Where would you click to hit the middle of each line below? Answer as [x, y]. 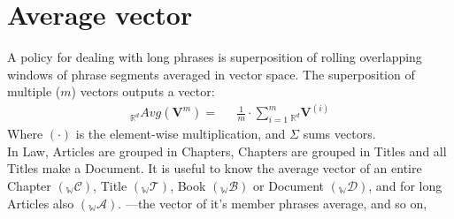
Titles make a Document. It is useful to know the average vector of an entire [215, 168]
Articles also [41, 203]
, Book [188, 185]
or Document [289, 185]
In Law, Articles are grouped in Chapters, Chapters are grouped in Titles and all [227, 151]
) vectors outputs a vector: [143, 91]
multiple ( [34, 91]
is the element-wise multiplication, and [181, 134]
